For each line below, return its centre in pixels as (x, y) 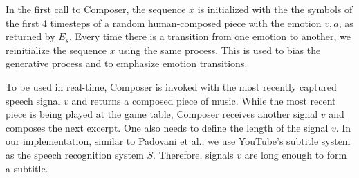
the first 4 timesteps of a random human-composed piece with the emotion (164, 23)
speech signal (33, 100)
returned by (30, 36)
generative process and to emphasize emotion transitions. (127, 63)
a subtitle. (27, 168)
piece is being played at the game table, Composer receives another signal (162, 114)
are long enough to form (296, 154)
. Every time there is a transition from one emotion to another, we (210, 36)
